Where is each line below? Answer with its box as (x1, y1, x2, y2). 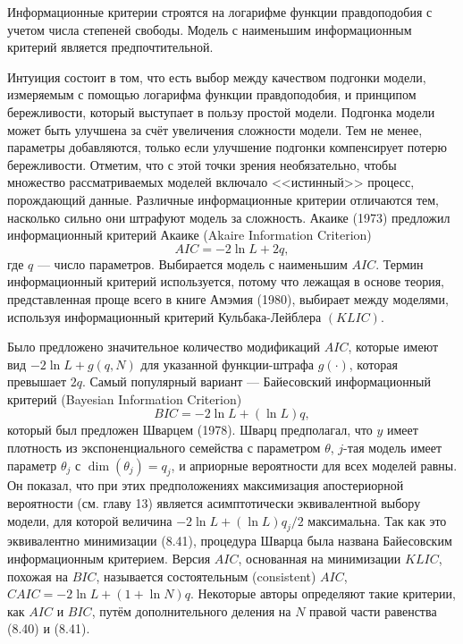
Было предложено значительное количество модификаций (7, 337, 321, 356)
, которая (349, 354, 398, 373)
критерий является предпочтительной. (7, 38, 214, 56)
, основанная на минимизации (238, 549, 401, 568)
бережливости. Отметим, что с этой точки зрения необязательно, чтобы (7, 155, 397, 174)
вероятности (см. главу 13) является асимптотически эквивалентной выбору (7, 494, 421, 513)
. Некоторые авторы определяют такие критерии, (189, 584, 456, 603)
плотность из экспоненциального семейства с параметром (7, 438, 321, 457)
